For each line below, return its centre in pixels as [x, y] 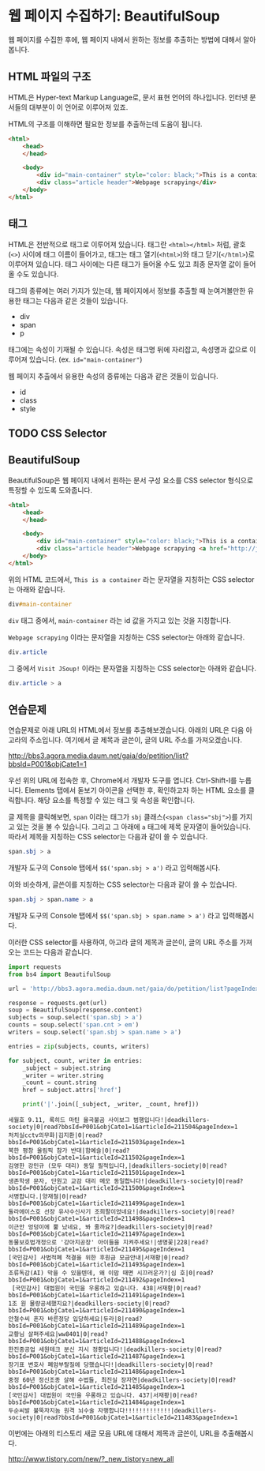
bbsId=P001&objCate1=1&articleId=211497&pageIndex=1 [97, 1234]
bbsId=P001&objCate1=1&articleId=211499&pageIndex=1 [97, 1204]
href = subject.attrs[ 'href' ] [72, 1090]
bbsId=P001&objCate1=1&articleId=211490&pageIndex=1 [97, 1311]
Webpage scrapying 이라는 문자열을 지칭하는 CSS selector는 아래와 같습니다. [127, 637]
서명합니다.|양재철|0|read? [48, 1197]
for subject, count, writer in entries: [76, 1060]
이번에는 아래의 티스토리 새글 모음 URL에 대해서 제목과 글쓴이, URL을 [114, 1433]
